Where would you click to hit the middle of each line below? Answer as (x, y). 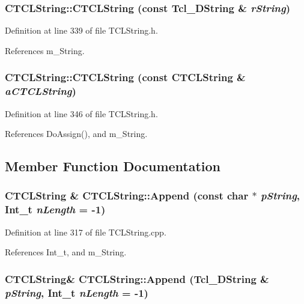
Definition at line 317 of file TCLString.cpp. (86, 232)
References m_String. (45, 50)
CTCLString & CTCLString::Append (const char (127, 196)
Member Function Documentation (113, 166)
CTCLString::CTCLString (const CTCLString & (125, 77)
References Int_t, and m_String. (66, 252)
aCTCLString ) (41, 91)
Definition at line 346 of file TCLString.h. (81, 113)
